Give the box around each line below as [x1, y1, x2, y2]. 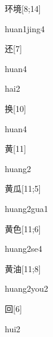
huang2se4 [5, 242, 42, 255]
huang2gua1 [5, 202, 48, 214]
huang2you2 [5, 282, 48, 295]
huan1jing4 [5, 22, 45, 35]
